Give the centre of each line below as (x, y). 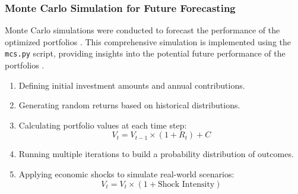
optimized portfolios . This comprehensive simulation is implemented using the (148, 41)
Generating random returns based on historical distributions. (129, 105)
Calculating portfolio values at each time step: (103, 125)
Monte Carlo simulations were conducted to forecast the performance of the (142, 30)
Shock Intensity (186, 184)
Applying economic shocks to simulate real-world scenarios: (126, 174)
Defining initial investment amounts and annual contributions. (132, 85)
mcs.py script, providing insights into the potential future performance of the (145, 53)
